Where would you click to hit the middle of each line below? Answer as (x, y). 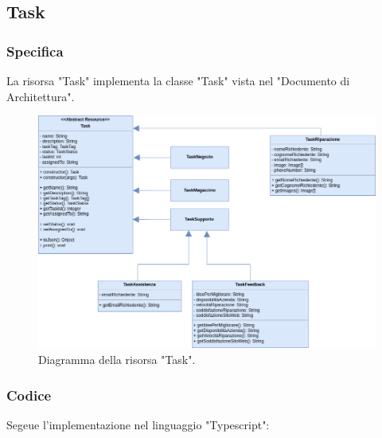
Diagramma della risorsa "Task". (117, 360)
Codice (29, 395)
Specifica (35, 51)
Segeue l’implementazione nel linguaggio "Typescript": (138, 424)
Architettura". (41, 96)
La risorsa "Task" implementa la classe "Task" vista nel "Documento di (178, 80)
